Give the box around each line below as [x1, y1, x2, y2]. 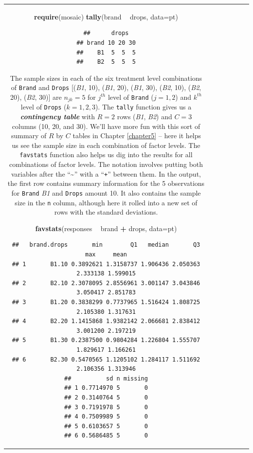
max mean [85, 251, 127, 258]
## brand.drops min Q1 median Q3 [12, 241, 200, 249]
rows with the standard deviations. [54, 207, 158, 217]
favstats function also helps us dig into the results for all [19, 149, 193, 160]
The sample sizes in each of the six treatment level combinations [10, 72, 202, 83]
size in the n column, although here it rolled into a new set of [15, 197, 198, 207]
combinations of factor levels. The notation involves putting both [9, 159, 203, 169]
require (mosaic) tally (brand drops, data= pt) [34, 11, 178, 21]
